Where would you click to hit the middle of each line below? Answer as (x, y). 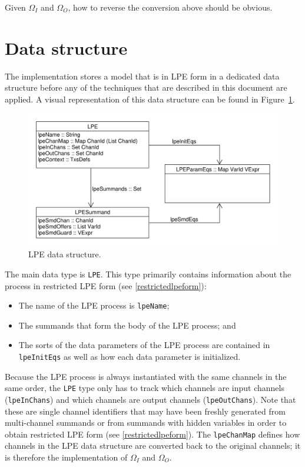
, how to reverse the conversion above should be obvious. (170, 7)
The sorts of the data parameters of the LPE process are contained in (144, 345)
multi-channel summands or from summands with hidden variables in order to (146, 423)
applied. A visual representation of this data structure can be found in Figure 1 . (150, 99)
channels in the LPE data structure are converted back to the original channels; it (153, 446)
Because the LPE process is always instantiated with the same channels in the (146, 376)
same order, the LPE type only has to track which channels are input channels (145, 388)
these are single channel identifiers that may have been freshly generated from (145, 411)
